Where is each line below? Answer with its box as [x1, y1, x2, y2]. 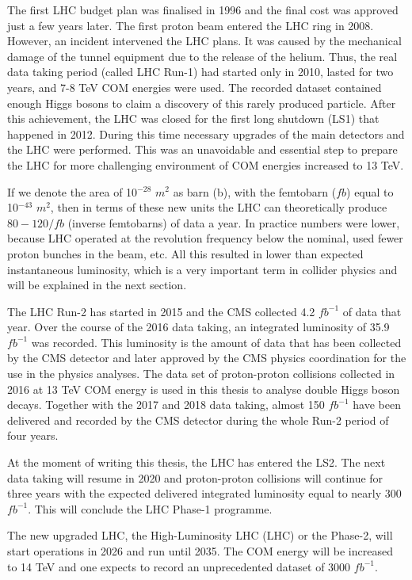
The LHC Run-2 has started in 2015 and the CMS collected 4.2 [7, 303, 315, 319]
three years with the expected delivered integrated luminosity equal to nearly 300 [7, 485, 402, 502]
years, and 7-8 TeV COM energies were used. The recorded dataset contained [7, 78, 382, 95]
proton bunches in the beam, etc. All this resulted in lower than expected [7, 245, 364, 261]
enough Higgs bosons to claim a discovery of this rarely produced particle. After [7, 94, 396, 111]
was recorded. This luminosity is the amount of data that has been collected [31, 334, 402, 350]
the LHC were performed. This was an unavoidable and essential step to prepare [7, 141, 398, 158]
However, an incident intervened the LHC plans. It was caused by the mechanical [7, 32, 402, 49]
